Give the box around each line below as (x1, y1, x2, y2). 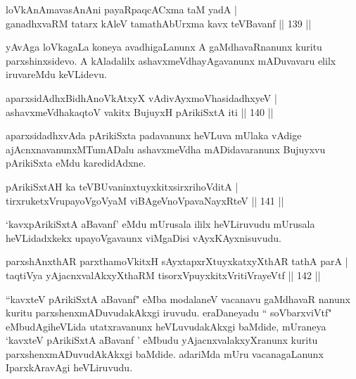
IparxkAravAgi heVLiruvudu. (6, 360, 133, 375)
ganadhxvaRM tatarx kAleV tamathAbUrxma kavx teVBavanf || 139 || (6, 15, 312, 30)
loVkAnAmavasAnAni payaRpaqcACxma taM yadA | (6, 2, 237, 16)
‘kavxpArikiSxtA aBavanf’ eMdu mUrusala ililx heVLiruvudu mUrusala (6, 217, 315, 231)
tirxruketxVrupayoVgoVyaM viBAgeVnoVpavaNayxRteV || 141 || (6, 193, 284, 207)
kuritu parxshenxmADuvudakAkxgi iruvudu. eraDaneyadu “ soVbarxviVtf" (6, 305, 332, 320)
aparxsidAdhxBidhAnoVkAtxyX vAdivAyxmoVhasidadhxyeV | (6, 90, 277, 105)
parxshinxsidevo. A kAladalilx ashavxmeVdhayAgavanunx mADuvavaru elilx (6, 53, 336, 68)
